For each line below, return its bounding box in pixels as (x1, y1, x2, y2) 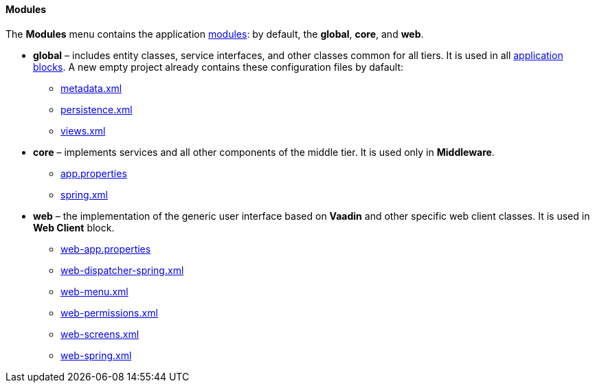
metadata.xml (60, 82, 122, 94)
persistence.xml (60, 103, 133, 115)
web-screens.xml (60, 328, 139, 340)
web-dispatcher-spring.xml (60, 264, 184, 276)
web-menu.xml (60, 285, 128, 297)
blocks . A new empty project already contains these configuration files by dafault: (33, 60, 403, 73)
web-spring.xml (60, 349, 132, 361)
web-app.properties (60, 242, 151, 255)
